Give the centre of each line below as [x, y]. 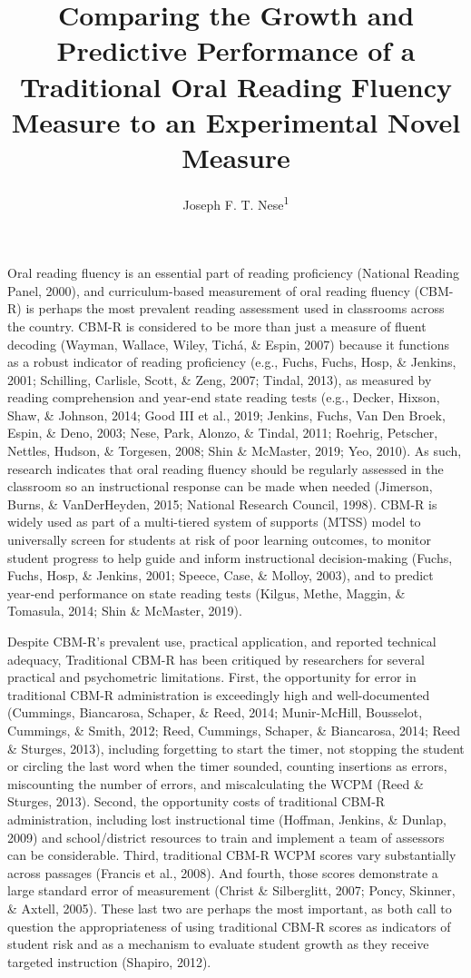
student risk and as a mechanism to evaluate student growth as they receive [218, 944]
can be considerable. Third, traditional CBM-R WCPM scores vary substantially [232, 855]
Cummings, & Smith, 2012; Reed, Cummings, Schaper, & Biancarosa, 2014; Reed [234, 730]
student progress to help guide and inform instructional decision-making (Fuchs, [230, 557]
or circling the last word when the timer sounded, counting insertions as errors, [227, 766]
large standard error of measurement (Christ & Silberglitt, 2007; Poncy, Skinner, [231, 890]
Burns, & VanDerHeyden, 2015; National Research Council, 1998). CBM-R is [222, 504]
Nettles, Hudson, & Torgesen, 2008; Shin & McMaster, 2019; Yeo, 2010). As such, [235, 451]
